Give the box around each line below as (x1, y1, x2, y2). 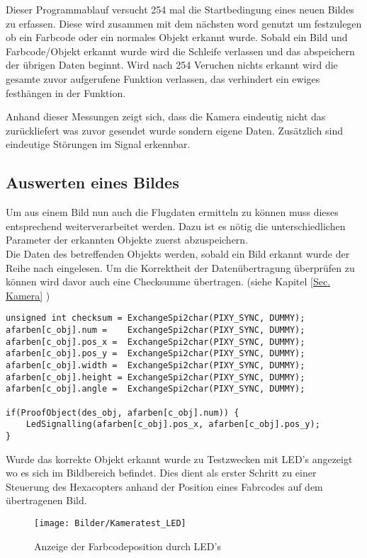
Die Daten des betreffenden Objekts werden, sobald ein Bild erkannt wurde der (6, 246, 350, 261)
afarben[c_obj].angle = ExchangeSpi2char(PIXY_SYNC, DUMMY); (6, 384, 305, 394)
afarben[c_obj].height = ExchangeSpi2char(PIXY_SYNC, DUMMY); (6, 372, 305, 382)
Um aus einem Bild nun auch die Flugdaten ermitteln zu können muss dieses (6, 205, 339, 220)
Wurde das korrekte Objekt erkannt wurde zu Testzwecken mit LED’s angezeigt (6, 451, 353, 466)
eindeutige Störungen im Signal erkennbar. (6, 137, 191, 152)
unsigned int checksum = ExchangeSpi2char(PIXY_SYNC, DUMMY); (6, 313, 305, 324)
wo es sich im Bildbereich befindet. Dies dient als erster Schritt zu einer (6, 465, 317, 480)
